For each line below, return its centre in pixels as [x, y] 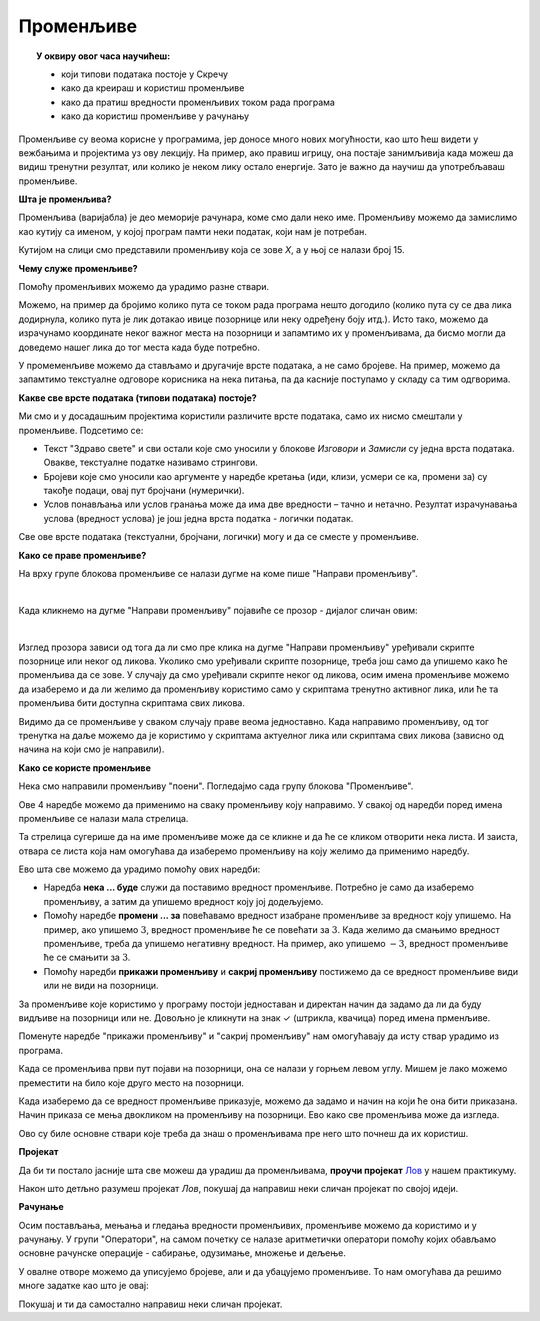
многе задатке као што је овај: [83, 1286]
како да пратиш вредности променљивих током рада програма [198, 102]
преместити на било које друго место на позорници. [131, 1082]
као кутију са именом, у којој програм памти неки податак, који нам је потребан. [192, 231]
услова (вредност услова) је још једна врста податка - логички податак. [198, 518]
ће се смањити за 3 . [87, 957]
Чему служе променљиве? [78, 268]
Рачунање [41, 1207]
